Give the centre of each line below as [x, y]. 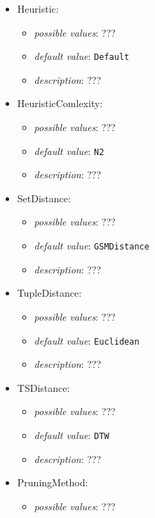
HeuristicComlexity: [60, 103]
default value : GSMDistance [92, 246]
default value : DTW [72, 434]
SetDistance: [44, 198]
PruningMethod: [53, 482]
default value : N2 [69, 150]
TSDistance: [43, 387]
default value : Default [82, 56]
